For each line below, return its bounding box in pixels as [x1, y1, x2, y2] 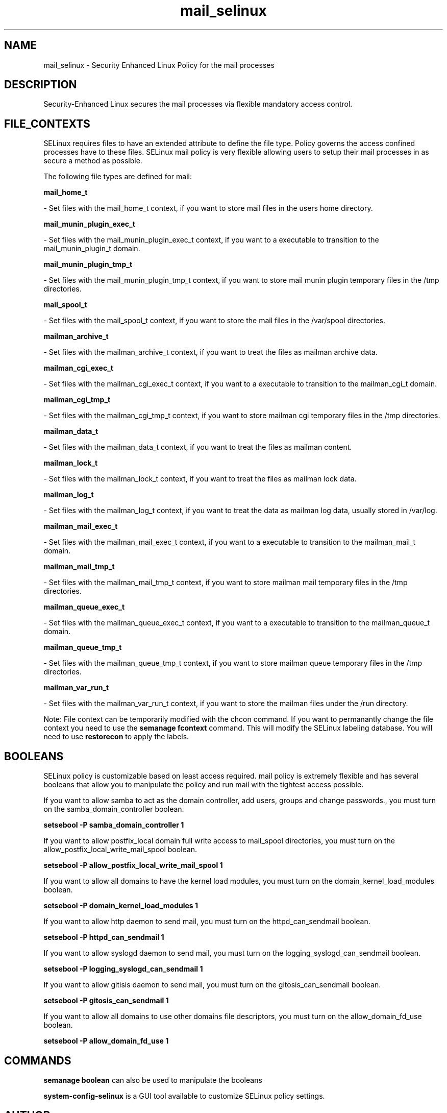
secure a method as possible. [43, 156, 142, 165]
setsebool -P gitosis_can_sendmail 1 [43, 996, 169, 1005]
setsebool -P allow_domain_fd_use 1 [43, 1036, 169, 1046]
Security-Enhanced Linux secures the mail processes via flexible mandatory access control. [43, 100, 353, 109]
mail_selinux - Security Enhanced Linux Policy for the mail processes [43, 60, 275, 69]
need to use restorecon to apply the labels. [43, 732, 189, 741]
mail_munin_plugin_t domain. [43, 244, 140, 253]
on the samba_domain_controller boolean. [43, 805, 184, 814]
